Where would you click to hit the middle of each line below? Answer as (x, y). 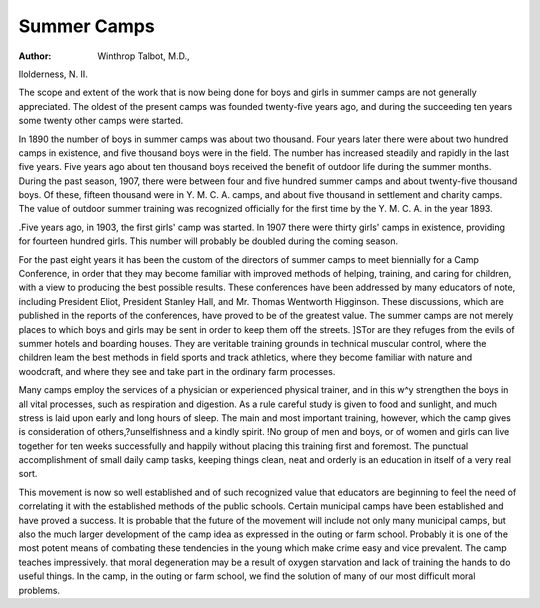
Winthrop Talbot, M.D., (143, 56)
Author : (35, 56)
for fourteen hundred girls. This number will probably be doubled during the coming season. (208, 241)
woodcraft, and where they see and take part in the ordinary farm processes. (177, 371)
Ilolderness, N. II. (53, 74)
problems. (39, 590)
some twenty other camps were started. (101, 121)
